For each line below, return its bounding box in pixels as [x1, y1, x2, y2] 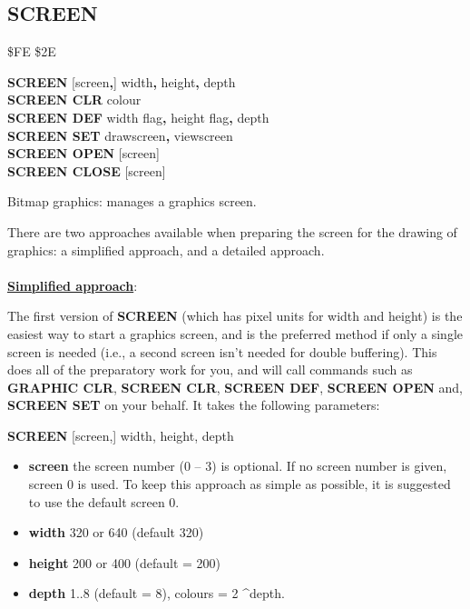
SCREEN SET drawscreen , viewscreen [7, 125, 233, 145]
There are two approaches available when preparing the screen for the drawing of [7, 222, 457, 241]
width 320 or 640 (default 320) [28, 523, 204, 542]
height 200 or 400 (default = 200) [28, 553, 221, 572]
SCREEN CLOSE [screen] [7, 161, 166, 180]
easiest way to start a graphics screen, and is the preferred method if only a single [7, 324, 464, 343]
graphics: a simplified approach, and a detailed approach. [7, 240, 325, 259]
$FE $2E [7, 42, 56, 61]
